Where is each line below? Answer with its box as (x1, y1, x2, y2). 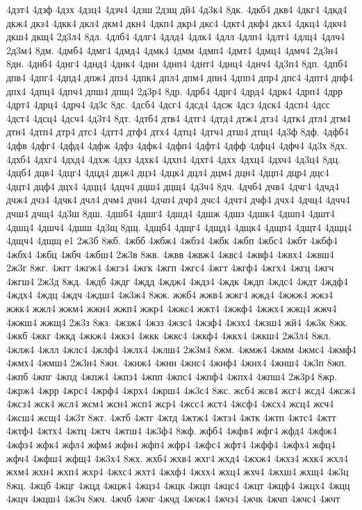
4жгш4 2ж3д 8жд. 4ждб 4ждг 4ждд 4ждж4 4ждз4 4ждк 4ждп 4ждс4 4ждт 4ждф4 (6, 273, 348, 288)
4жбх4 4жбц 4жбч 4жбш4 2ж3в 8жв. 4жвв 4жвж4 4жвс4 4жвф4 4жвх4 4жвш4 (6, 246, 334, 261)
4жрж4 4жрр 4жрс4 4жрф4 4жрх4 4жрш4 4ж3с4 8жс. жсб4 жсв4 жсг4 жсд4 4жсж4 (6, 382, 356, 397)
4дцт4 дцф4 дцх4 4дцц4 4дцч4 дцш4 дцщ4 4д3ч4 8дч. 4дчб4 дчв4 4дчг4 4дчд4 (6, 178, 340, 193)
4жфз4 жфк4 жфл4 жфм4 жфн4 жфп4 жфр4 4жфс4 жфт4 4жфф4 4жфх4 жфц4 (6, 437, 336, 451)
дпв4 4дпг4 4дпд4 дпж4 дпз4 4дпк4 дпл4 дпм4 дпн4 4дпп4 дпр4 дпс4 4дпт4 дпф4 (6, 69, 353, 84)
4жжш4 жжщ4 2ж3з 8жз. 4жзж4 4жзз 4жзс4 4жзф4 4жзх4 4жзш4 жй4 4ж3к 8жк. (6, 314, 349, 329)
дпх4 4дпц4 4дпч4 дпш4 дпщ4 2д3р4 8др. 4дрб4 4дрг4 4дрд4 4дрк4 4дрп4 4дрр (6, 83, 343, 98)
